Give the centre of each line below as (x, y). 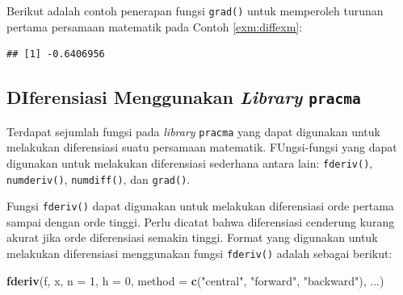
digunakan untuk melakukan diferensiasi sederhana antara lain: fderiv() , (190, 162)
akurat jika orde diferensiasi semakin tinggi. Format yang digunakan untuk (192, 237)
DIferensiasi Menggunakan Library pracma (184, 97)
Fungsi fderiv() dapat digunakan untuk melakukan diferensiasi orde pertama (200, 206)
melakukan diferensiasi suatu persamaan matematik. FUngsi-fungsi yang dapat (202, 147)
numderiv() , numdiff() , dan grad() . (99, 179)
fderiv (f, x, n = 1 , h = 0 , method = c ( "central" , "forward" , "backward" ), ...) (195, 280)
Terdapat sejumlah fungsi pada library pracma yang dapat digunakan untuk (193, 131)
